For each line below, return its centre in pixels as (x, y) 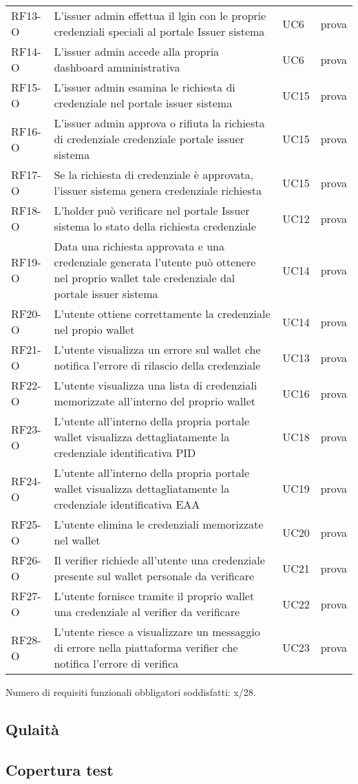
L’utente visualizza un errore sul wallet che (157, 349)
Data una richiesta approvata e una (139, 246)
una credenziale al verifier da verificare (147, 612)
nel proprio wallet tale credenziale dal (145, 278)
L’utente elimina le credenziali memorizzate (159, 524)
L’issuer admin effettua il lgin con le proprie (160, 15)
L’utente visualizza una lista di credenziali (156, 385)
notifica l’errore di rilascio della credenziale (157, 365)
